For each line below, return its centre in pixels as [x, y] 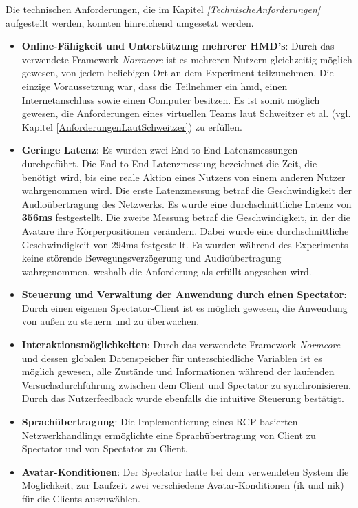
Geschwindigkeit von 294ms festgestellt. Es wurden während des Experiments [185, 244]
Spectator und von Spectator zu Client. [105, 448]
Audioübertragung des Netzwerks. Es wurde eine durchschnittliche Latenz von [187, 203]
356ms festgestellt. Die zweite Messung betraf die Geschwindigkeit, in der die [186, 217]
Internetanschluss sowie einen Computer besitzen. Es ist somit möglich [171, 99]
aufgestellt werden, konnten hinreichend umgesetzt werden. [130, 22]
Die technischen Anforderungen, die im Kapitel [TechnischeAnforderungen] [163, 9]
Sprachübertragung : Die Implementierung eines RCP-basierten [160, 422]
